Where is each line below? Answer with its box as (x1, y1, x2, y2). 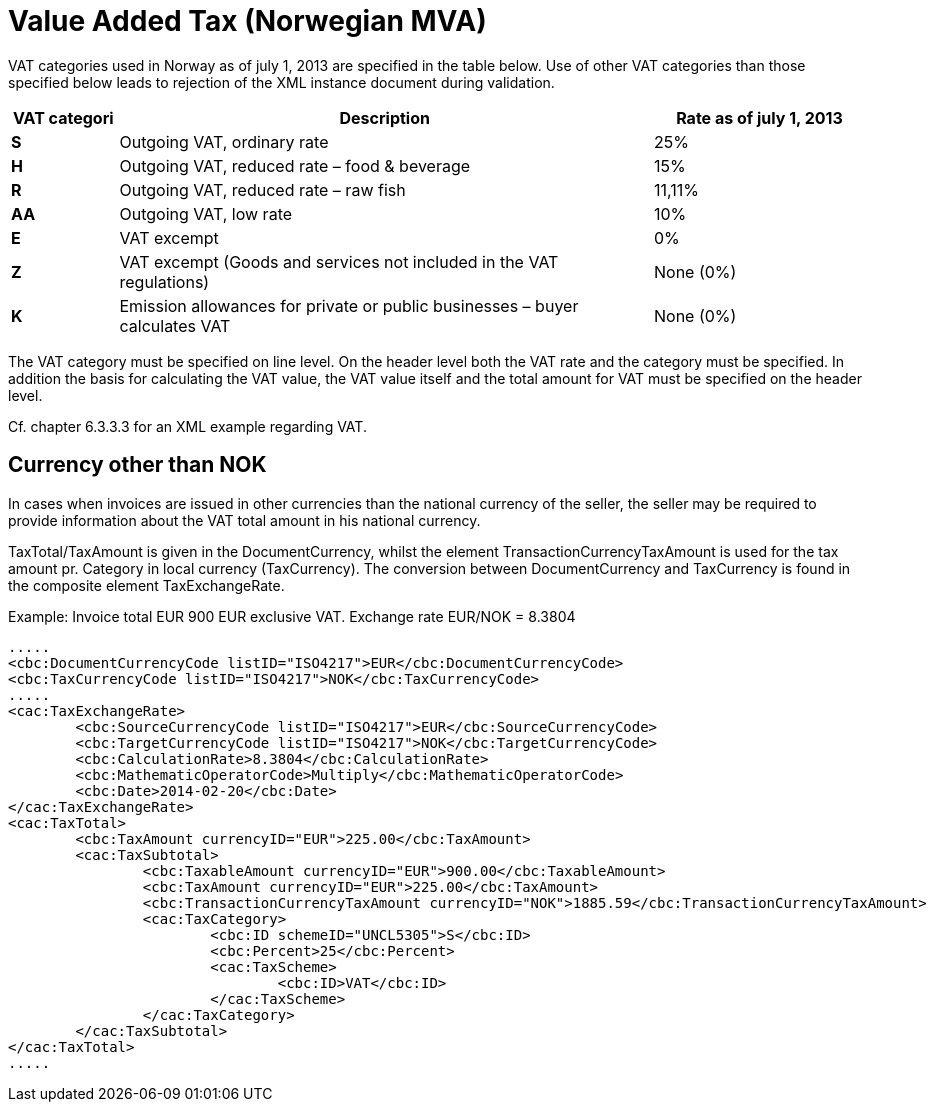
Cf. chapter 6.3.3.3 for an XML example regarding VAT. (8, 417, 367, 435)
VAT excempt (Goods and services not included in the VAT (119, 251, 559, 272)
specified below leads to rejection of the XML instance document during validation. (8, 73, 555, 91)
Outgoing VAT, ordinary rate (119, 131, 329, 152)
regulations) (119, 271, 210, 292)
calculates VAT (119, 315, 231, 336)
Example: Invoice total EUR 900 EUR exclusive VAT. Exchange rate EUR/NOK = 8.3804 (8, 607, 576, 625)
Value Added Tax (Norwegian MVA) (8, 4, 487, 38)
